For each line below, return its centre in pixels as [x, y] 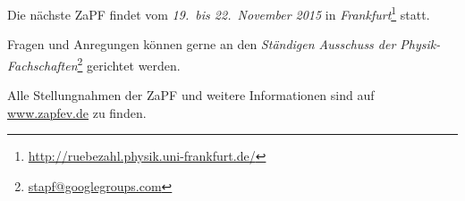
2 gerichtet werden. [129, 63]
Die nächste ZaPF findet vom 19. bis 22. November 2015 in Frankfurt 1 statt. [219, 13]
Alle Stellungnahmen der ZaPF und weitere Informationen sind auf [191, 95]
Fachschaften [42, 65]
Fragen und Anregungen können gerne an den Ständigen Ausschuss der [202, 44]
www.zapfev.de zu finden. [77, 112]
